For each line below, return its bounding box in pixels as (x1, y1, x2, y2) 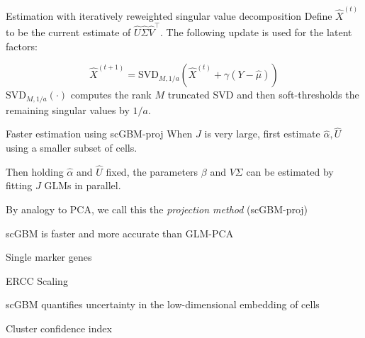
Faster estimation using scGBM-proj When (6, 126, 193, 141)
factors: (6, 38, 38, 53)
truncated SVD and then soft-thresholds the (167, 87, 359, 102)
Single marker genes (6, 249, 92, 264)
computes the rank (70, 87, 152, 102)
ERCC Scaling (6, 273, 68, 288)
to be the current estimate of (6, 24, 131, 39)
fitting (6, 178, 33, 193)
